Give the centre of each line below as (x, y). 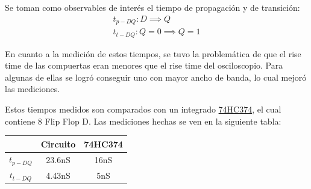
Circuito (58, 144)
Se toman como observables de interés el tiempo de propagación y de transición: (152, 7)
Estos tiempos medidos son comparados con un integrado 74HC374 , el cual (143, 109)
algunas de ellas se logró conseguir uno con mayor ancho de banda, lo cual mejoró (156, 77)
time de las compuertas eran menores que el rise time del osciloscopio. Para (144, 65)
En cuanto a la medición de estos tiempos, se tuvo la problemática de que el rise (153, 53)
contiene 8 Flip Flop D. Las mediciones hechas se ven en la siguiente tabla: (143, 121)
